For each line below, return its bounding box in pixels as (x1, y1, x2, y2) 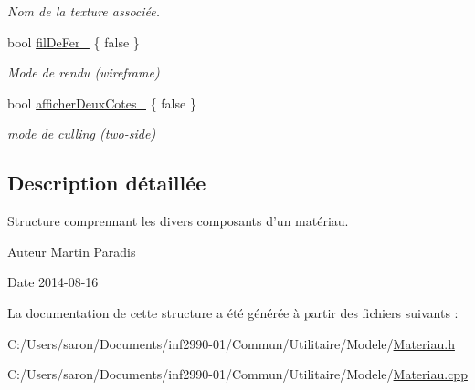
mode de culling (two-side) (7, 124, 156, 143)
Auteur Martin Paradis (7, 241, 136, 261)
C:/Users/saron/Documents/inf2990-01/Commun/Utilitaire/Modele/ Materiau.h (7, 334, 455, 353)
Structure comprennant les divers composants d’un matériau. (7, 211, 349, 231)
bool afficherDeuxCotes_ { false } (7, 93, 196, 112)
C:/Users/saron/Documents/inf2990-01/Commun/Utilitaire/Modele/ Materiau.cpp (7, 364, 468, 384)
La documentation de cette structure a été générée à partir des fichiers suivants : (7, 303, 459, 322)
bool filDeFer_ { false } (7, 32, 140, 51)
